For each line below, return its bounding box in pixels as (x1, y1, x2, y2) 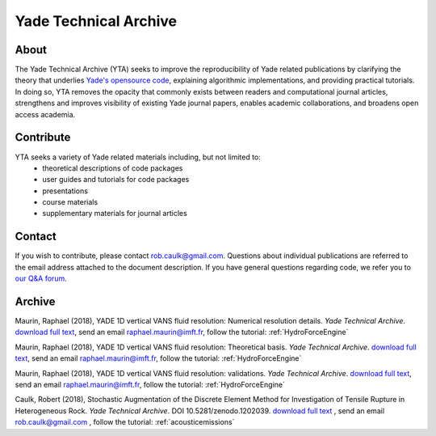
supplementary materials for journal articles (42, 209, 187, 218)
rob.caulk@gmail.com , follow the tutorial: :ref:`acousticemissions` (15, 417, 235, 427)
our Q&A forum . (15, 273, 68, 283)
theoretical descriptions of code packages (42, 163, 183, 173)
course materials (42, 197, 99, 207)
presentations (42, 186, 89, 196)
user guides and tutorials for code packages (42, 175, 190, 184)
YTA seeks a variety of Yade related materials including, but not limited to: (15, 152, 262, 162)
